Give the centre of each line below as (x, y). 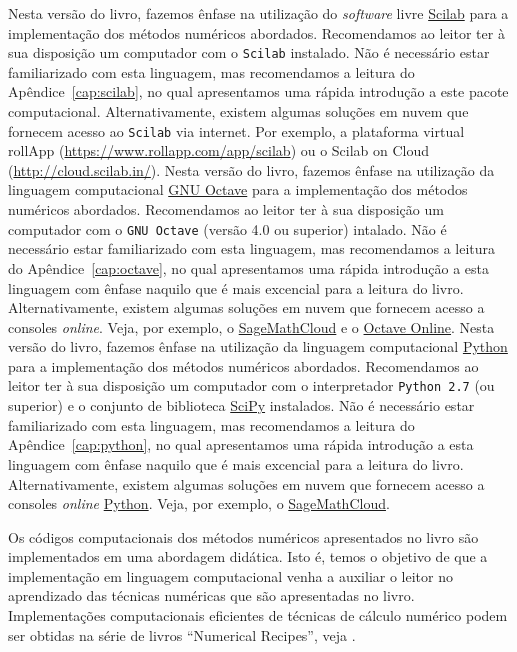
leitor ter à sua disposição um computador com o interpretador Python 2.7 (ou (251, 385)
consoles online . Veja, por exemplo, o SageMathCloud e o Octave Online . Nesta (251, 326)
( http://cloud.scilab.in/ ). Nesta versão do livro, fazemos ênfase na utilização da (251, 169)
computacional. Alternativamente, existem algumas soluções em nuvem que (238, 111)
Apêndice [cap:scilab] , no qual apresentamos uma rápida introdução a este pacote (258, 91)
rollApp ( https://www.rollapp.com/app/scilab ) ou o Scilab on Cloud (219, 150)
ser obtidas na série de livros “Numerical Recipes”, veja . (182, 634)
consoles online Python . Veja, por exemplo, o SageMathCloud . (199, 503)
